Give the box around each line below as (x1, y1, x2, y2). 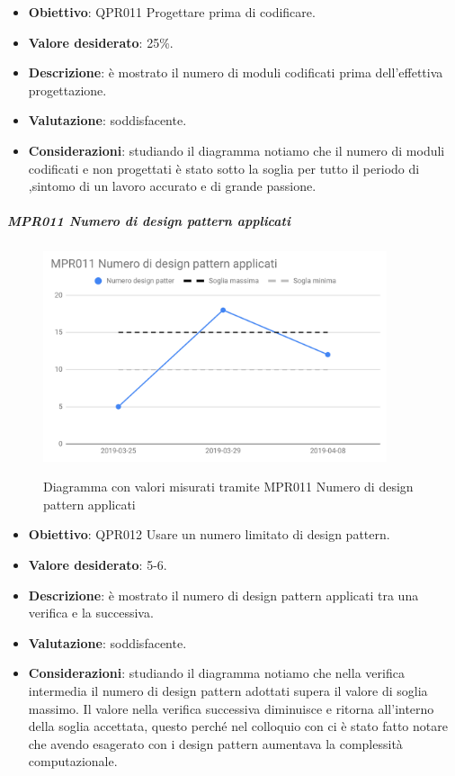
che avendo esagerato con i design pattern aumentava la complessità (28, 734, 403, 753)
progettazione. (28, 80, 107, 99)
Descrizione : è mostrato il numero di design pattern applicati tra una (28, 585, 419, 604)
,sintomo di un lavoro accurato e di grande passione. (28, 176, 317, 195)
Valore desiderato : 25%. (28, 32, 174, 51)
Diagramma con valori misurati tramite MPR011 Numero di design (43, 477, 414, 496)
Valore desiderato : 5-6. (28, 555, 167, 573)
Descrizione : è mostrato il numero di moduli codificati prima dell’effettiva (28, 63, 443, 82)
